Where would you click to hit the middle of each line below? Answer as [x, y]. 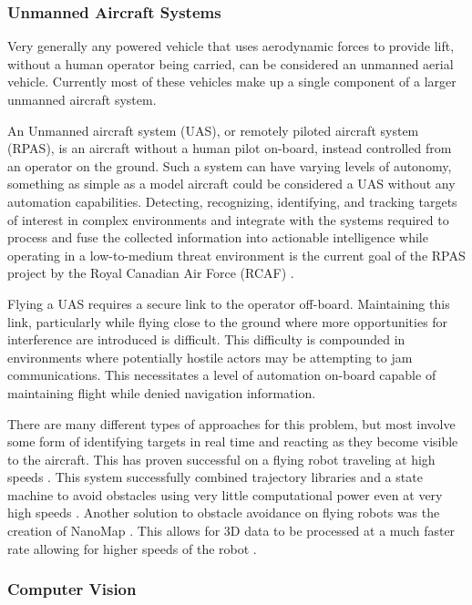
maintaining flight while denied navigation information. [162, 392]
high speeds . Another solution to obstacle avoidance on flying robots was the [224, 513]
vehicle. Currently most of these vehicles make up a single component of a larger [232, 82]
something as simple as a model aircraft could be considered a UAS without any [231, 184]
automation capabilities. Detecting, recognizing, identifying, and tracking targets [232, 201]
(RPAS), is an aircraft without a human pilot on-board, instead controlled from [230, 148]
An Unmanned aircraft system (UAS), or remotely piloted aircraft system [213, 130]
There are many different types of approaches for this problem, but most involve [231, 423]
